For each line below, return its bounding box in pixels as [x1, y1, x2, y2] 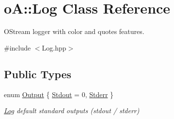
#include [4, 42, 31, 52]
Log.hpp [42, 42, 66, 52]
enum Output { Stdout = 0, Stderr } [4, 89, 114, 99]
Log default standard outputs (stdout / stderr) [4, 105, 140, 116]
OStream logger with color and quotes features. [4, 26, 144, 36]
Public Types [4, 66, 72, 81]
